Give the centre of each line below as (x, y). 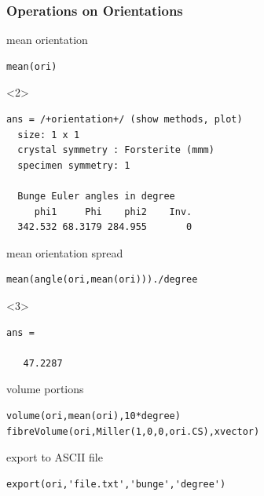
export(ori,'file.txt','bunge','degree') (116, 484)
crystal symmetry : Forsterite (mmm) (116, 150)
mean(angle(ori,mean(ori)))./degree (102, 280)
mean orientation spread (65, 252)
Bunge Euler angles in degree (96, 196)
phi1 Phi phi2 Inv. (113, 212)
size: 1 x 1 (49, 135)
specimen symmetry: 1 (74, 165)
